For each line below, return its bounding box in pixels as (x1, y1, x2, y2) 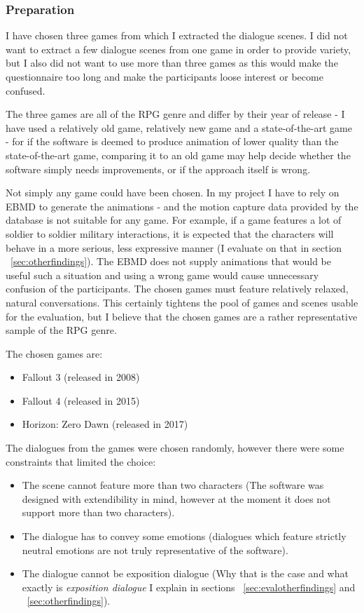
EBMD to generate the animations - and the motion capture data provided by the (6, 198, 358, 213)
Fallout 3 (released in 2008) (22, 370, 140, 384)
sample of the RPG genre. (6, 323, 117, 337)
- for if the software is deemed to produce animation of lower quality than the (6, 134, 339, 149)
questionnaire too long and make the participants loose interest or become (6, 69, 323, 83)
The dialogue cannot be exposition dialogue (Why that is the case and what (22, 566, 349, 581)
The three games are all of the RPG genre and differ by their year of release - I (6, 107, 345, 121)
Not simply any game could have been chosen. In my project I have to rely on (6, 185, 339, 200)
